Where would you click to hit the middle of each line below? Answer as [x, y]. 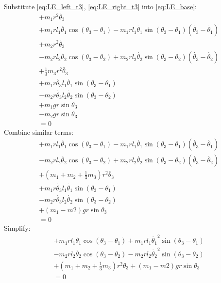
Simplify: [17, 228]
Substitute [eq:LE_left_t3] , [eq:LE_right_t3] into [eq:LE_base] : [100, 6]
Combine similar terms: [39, 132]
